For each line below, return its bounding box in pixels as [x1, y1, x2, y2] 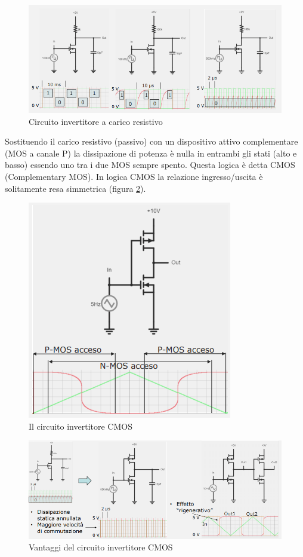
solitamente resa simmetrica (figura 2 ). [5, 182, 146, 194]
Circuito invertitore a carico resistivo [29, 115, 163, 127]
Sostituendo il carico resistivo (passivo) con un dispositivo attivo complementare [5, 135, 298, 148]
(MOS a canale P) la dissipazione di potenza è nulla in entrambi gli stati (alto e [5, 146, 297, 159]
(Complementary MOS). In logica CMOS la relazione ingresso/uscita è [5, 170, 263, 182]
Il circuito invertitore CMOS [29, 420, 132, 432]
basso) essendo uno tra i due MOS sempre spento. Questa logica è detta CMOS [5, 158, 295, 171]
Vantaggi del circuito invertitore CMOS [29, 541, 173, 553]
